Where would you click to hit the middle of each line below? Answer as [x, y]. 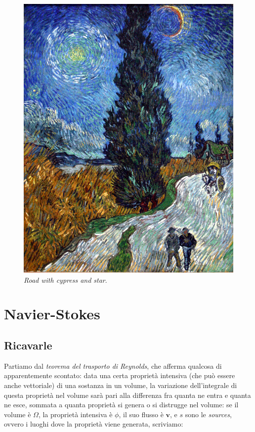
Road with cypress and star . [65, 280]
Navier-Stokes [52, 314]
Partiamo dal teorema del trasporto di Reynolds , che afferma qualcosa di [113, 366]
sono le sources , [208, 414]
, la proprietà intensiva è [75, 414]
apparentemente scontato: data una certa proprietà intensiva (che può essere [120, 375]
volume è [18, 414]
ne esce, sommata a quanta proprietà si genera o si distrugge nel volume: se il [121, 405]
